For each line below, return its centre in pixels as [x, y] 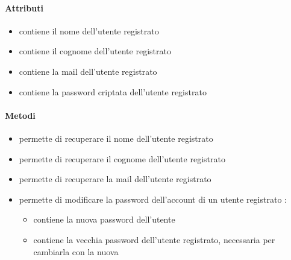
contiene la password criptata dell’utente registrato [113, 91]
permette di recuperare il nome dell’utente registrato [116, 138]
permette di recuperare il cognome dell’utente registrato [122, 158]
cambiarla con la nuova [76, 251]
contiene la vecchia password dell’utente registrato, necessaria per [154, 239]
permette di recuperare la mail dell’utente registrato [115, 179]
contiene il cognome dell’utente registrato [95, 51]
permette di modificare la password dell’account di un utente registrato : [153, 199]
